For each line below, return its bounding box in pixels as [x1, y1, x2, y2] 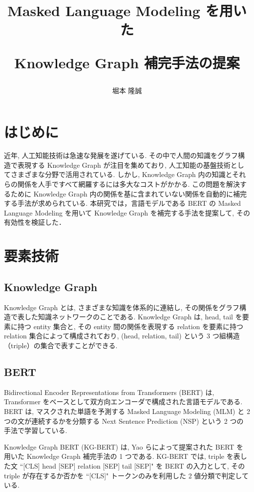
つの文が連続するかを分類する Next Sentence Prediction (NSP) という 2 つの [4, 415, 244, 426]
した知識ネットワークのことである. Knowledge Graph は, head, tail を [24, 312, 242, 322]
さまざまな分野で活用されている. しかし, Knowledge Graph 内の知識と [10, 169, 233, 179]
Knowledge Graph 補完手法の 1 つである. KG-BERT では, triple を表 [26, 451, 240, 461]
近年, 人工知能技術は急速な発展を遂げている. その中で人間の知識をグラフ [4, 150, 238, 160]
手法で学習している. [4, 425, 67, 435]
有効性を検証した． [4, 217, 65, 227]
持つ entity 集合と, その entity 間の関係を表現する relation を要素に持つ [17, 321, 244, 331]
